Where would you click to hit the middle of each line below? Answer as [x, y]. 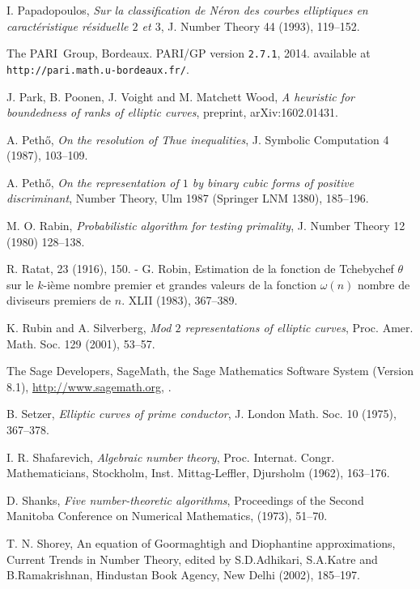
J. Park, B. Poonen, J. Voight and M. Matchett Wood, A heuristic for [180, 96]
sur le [20, 284]
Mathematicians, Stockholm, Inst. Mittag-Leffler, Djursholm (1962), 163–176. [198, 473]
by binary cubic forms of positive [273, 182]
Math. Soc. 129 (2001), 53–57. [81, 343]
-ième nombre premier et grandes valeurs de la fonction [180, 284]
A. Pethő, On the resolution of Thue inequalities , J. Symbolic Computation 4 [198, 139]
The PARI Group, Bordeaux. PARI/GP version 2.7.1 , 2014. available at [189, 53]
